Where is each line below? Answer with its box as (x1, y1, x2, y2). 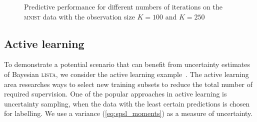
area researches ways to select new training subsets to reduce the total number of (4, 78, 252, 89)
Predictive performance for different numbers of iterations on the (24, 1, 222, 11)
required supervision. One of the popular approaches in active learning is (4, 88, 227, 99)
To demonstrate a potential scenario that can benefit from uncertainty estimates (4, 59, 250, 69)
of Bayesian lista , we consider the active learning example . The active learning (4, 68, 249, 79)
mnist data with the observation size (24, 11, 135, 21)
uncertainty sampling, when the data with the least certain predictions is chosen (4, 98, 250, 108)
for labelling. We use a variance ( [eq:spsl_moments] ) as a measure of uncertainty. (4, 108, 253, 118)
